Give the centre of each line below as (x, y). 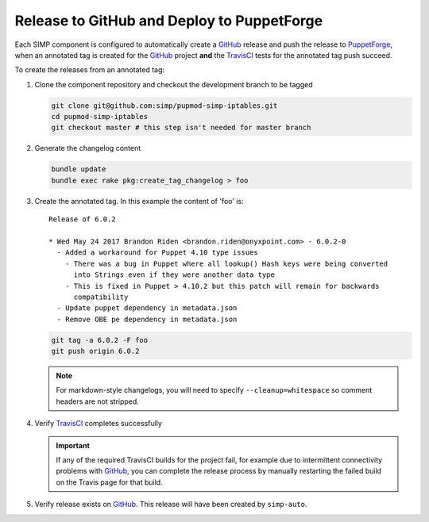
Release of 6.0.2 (82, 219)
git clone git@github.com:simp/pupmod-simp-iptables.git (164, 106)
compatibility (101, 297)
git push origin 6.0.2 (95, 351)
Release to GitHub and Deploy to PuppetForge (169, 21)
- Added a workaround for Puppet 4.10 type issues (157, 253)
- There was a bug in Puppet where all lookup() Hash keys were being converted (226, 263)
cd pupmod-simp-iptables (100, 117)
